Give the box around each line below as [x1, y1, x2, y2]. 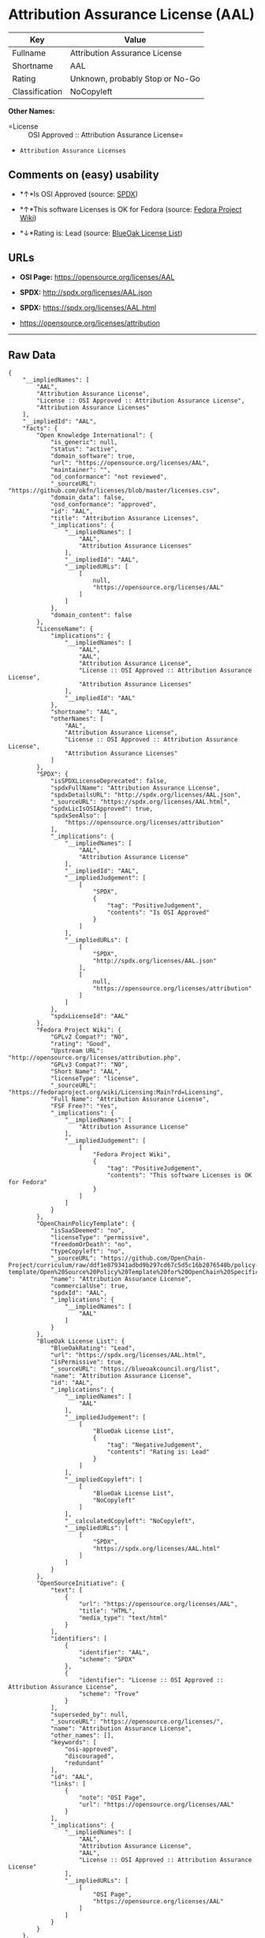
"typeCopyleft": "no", [50, 1247, 125, 1256]
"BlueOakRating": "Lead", [50, 1344, 136, 1352]
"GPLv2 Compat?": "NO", [50, 1033, 129, 1041]
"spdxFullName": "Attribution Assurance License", [50, 784, 221, 792]
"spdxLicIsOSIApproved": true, [50, 805, 154, 813]
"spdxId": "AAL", [50, 1289, 108, 1297]
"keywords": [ [50, 1739, 97, 1747]
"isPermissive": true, [50, 1358, 125, 1367]
